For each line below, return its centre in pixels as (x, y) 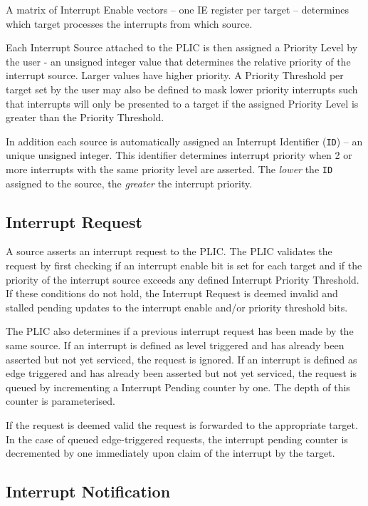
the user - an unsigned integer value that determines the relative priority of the (178, 61)
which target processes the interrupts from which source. (129, 23)
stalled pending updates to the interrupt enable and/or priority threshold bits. (177, 307)
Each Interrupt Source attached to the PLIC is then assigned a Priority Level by (182, 47)
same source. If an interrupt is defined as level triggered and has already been (175, 345)
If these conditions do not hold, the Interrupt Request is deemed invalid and (172, 293)
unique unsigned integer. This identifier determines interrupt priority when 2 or (179, 155)
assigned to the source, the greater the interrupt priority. (129, 183)
